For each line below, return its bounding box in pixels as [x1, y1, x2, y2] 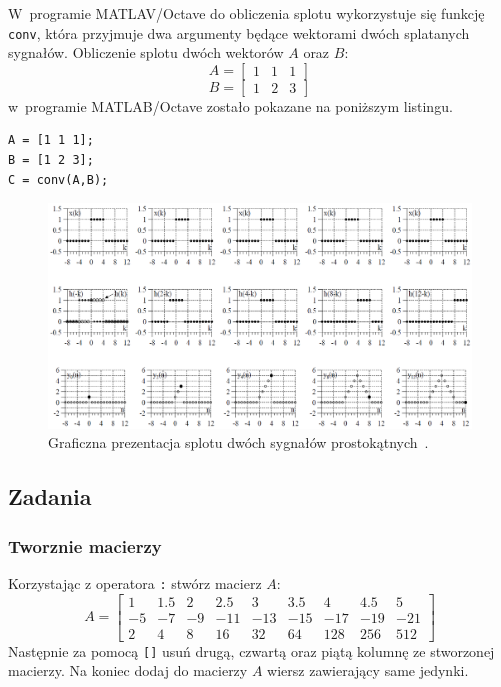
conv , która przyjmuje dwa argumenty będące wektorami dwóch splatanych [8, 22, 470, 43]
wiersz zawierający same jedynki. [267, 660, 469, 681]
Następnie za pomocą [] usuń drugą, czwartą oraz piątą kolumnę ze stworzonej [8, 640, 495, 661]
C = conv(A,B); [8, 172, 109, 187]
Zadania [8, 481, 92, 512]
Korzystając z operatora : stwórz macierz [8, 573, 262, 594]
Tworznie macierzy [8, 533, 162, 558]
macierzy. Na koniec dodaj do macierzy [8, 660, 248, 681]
